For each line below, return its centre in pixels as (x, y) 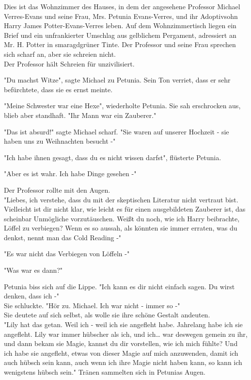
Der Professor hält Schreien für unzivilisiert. (69, 63)
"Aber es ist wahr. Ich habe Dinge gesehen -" (70, 173)
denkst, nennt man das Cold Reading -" (63, 237)
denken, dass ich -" (31, 296)
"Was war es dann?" (33, 270)
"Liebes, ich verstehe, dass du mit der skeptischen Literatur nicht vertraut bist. (121, 199)
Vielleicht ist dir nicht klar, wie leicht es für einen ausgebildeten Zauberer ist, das (125, 209)
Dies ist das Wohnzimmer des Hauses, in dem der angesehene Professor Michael (122, 6)
